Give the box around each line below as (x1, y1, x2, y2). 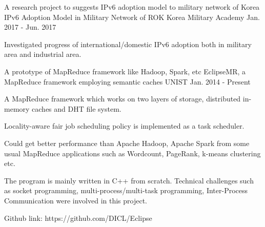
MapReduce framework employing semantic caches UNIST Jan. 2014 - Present (4, 76, 251, 87)
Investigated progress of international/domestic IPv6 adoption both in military (4, 38, 252, 49)
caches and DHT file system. (32, 103, 121, 114)
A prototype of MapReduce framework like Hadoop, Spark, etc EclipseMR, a (4, 66, 246, 76)
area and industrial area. (4, 49, 81, 59)
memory (4, 103, 30, 114)
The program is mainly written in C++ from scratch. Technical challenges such (4, 175, 254, 185)
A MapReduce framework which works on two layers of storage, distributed (4, 93, 241, 104)
